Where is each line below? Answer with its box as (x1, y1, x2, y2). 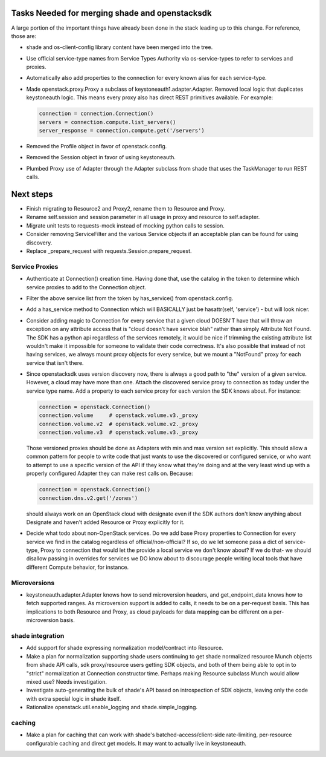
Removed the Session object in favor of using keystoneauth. (26, 154, 176, 161)
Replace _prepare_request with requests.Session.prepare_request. (26, 247, 193, 255)
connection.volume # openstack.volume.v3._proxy (39, 412, 199, 419)
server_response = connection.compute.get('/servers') (39, 127, 205, 134)
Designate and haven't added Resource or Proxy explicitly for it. (26, 518, 185, 526)
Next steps (11, 189, 53, 199)
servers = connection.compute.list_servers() (39, 119, 176, 125)
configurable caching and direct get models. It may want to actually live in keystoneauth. (26, 739, 247, 747)
